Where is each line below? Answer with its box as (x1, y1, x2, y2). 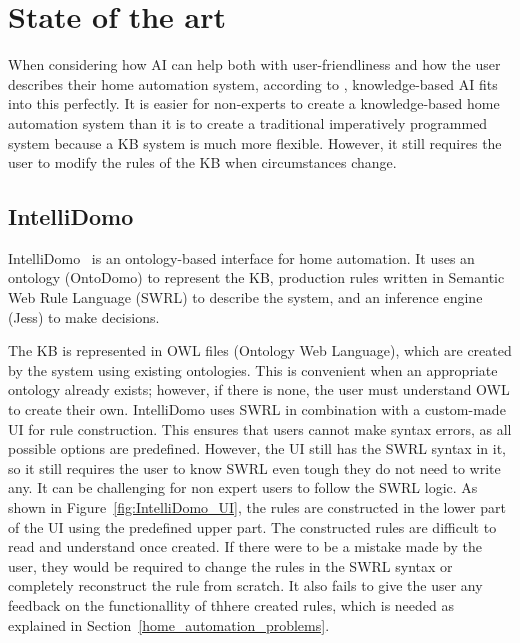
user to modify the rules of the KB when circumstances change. (8, 152, 397, 173)
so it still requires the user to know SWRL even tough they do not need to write (8, 457, 501, 478)
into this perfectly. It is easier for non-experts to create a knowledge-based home (8, 93, 500, 114)
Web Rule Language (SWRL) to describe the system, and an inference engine (8, 287, 483, 308)
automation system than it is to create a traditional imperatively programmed (8, 112, 488, 133)
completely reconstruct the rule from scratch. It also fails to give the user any (8, 575, 483, 596)
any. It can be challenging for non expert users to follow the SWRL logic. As (8, 477, 478, 498)
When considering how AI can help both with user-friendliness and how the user (8, 54, 501, 75)
